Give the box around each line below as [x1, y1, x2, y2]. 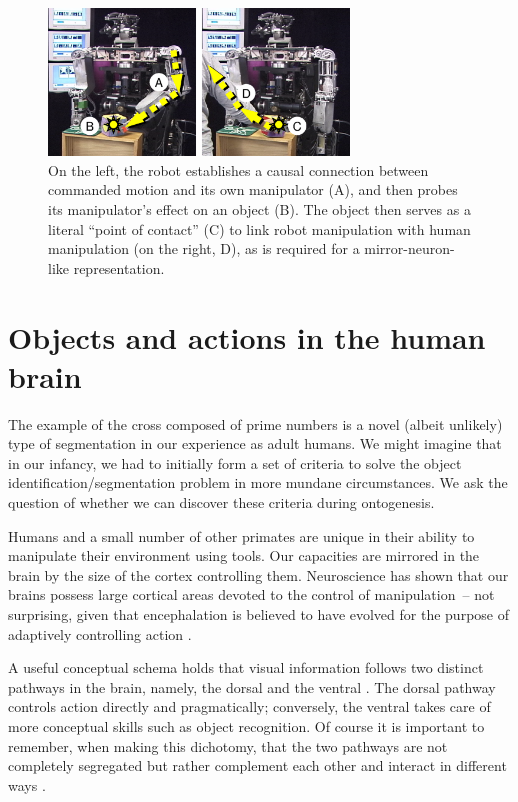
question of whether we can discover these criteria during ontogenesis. [8, 492, 435, 513]
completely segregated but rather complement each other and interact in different [8, 755, 507, 776]
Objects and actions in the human [8, 316, 486, 357]
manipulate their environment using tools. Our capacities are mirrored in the [8, 545, 480, 566]
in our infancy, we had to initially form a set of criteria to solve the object [8, 452, 462, 473]
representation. [73, 257, 165, 278]
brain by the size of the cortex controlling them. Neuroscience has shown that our [8, 564, 509, 585]
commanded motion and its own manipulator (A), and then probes [48, 179, 458, 200]
